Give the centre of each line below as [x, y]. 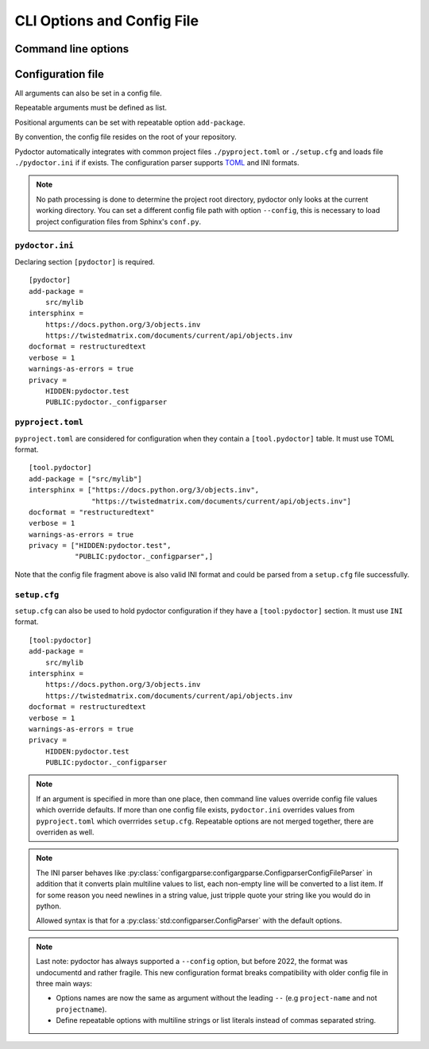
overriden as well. [65, 832]
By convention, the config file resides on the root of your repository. [126, 137]
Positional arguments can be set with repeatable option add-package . [130, 122]
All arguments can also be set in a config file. [88, 93]
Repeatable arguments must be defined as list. [91, 108]
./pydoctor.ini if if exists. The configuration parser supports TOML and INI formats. [157, 163]
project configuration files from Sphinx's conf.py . [119, 222]
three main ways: [64, 983]
